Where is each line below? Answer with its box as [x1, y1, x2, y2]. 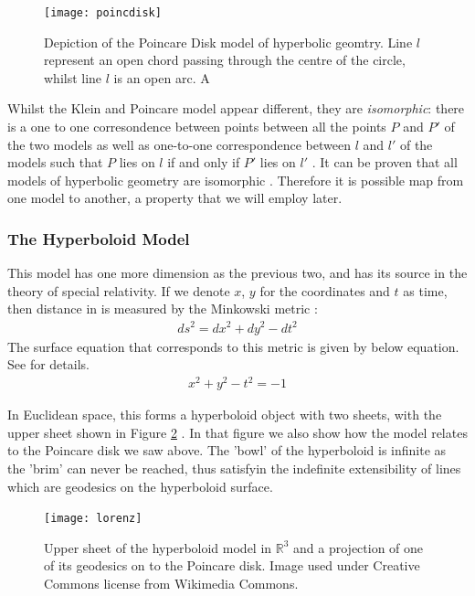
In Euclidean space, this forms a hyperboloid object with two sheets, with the [7, 405, 442, 424]
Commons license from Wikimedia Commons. [44, 574, 299, 593]
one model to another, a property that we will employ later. [7, 188, 343, 208]
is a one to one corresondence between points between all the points [7, 117, 386, 136]
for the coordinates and [259, 281, 390, 300]
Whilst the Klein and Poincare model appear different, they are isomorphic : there [7, 99, 465, 118]
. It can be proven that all [311, 153, 458, 172]
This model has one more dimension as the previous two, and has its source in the [7, 263, 468, 282]
